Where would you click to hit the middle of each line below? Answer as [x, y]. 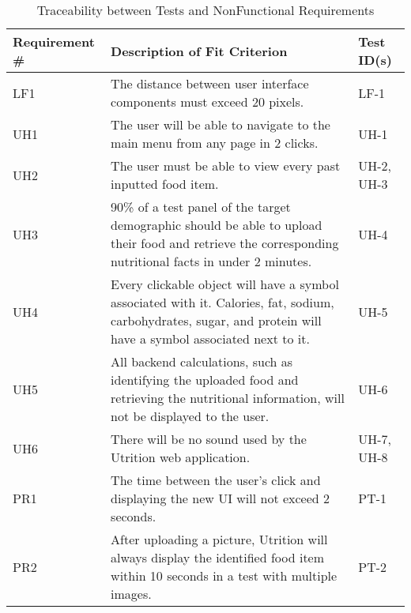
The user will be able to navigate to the [221, 124]
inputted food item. [165, 184]
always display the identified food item [218, 557]
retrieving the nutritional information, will [228, 398]
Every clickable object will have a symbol [225, 284]
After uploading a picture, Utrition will [219, 539]
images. [131, 594]
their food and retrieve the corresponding [225, 243]
